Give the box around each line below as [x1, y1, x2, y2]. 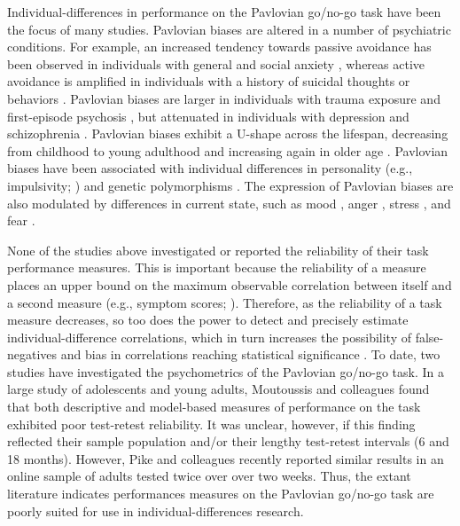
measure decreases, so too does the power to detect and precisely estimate [7, 310, 409, 329]
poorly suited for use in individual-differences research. [7, 501, 304, 520]
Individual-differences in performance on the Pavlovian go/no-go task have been [7, 3, 441, 20]
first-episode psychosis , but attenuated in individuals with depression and [7, 106, 409, 125]
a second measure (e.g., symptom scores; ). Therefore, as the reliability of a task [7, 293, 442, 311]
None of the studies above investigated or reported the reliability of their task [7, 240, 429, 259]
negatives [7, 345, 58, 364]
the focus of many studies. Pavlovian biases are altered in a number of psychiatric [7, 20, 451, 38]
